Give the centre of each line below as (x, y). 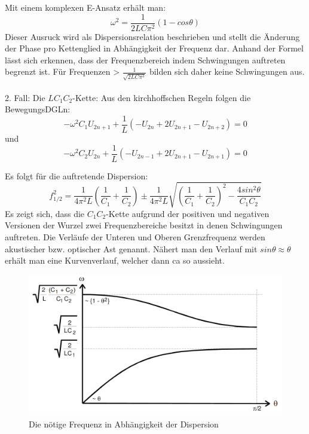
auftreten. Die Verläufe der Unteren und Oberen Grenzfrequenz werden (135, 236)
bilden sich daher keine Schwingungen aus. (227, 71)
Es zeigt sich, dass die (45, 213)
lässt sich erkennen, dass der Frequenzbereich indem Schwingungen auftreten (145, 59)
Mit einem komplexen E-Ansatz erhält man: (85, 7)
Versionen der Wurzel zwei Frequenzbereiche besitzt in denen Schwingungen (144, 225)
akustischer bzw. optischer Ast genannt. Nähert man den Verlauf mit (131, 248)
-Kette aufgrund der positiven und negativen (188, 213)
